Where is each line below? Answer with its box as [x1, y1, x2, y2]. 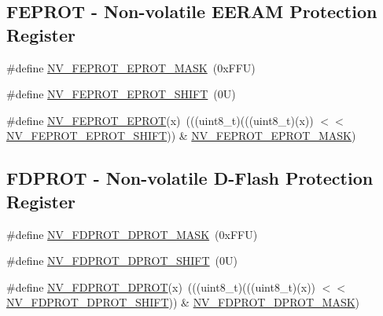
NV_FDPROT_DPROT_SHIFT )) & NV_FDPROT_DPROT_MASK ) [6, 294, 360, 310]
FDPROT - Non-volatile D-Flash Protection [6, 166, 374, 190]
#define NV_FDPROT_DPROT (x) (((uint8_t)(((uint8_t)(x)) [6, 278, 316, 295]
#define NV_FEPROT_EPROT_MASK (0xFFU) [6, 59, 256, 75]
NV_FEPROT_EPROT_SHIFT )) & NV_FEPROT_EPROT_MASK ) [6, 127, 356, 144]
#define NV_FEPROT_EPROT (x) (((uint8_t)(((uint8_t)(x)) [6, 112, 314, 128]
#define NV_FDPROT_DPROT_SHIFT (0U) [6, 252, 238, 269]
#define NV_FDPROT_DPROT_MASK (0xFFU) [6, 226, 258, 242]
